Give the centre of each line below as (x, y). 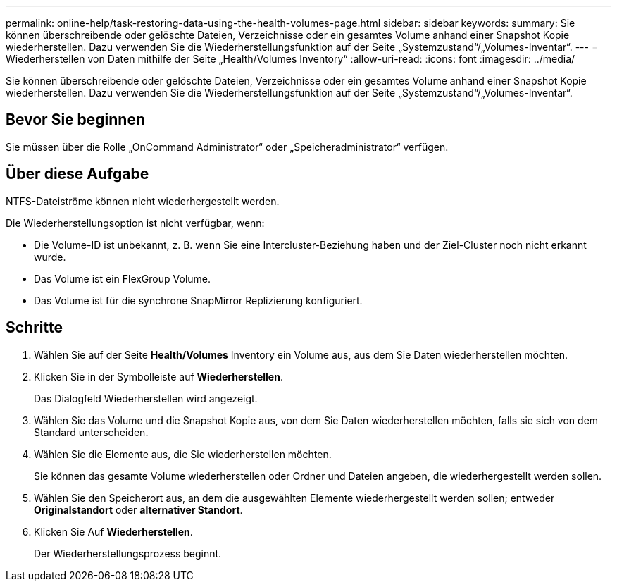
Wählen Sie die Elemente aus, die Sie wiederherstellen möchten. (183, 454)
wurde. (50, 257)
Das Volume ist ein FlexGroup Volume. (123, 278)
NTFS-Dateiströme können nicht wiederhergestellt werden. (143, 201)
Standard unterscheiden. (91, 432)
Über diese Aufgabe (77, 174)
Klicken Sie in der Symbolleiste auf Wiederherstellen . (158, 376)
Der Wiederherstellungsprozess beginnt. (128, 553)
